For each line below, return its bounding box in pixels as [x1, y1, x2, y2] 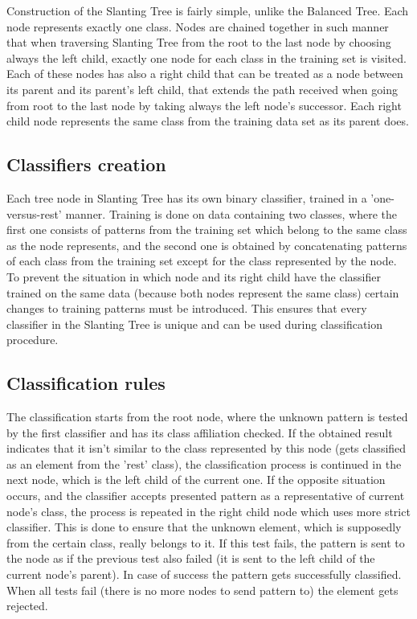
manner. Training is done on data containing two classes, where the [65, 205, 398, 222]
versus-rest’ [6, 205, 62, 222]
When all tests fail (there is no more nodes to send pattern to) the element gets [6, 581, 399, 598]
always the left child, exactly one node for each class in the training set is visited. [6, 49, 407, 66]
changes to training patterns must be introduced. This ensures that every [6, 300, 367, 317]
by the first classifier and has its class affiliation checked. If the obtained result [6, 424, 393, 441]
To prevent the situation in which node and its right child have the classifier [6, 268, 381, 285]
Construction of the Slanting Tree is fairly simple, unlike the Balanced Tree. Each [6, 2, 409, 18]
